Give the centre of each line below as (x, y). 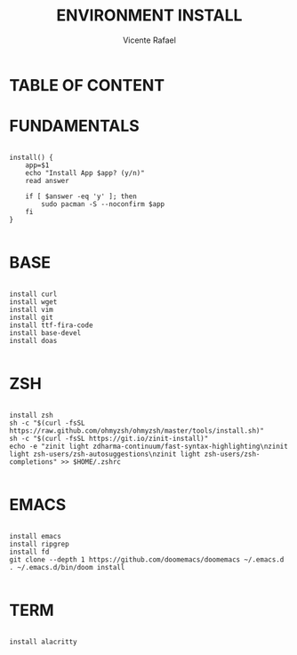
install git (31, 317)
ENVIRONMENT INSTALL (149, 16)
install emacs (36, 536)
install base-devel (45, 333)
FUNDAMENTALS (74, 126)
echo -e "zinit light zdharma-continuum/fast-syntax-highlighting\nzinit (149, 446)
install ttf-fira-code (51, 325)
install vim (31, 309)
